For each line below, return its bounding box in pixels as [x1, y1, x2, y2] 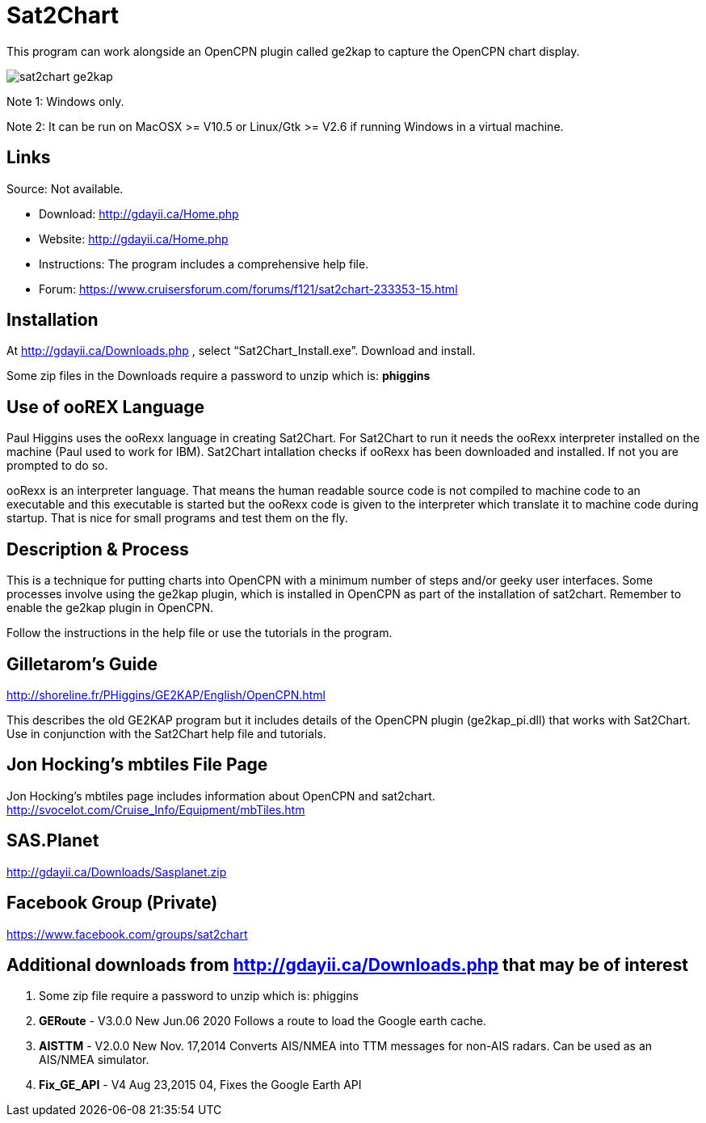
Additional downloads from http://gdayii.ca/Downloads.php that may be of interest [6, 954, 688, 975]
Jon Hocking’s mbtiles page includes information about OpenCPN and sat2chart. [6, 788, 435, 803]
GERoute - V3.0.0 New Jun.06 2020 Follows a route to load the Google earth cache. [39, 1014, 486, 1028]
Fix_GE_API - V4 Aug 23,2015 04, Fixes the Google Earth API [39, 1078, 362, 1092]
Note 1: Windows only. [6, 94, 124, 108]
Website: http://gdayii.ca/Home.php [39, 231, 229, 246]
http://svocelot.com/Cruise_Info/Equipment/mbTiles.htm [6, 802, 305, 817]
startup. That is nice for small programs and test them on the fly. [6, 511, 348, 526]
